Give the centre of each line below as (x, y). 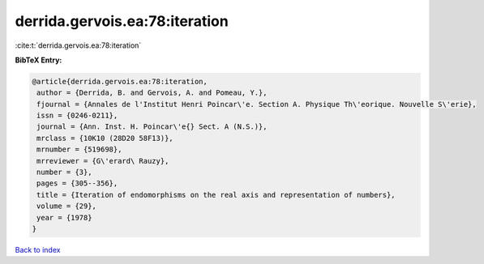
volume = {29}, (67, 206)
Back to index (38, 249)
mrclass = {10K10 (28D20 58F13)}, (105, 138)
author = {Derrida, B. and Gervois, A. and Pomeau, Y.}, (152, 93)
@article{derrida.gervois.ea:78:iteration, (120, 81)
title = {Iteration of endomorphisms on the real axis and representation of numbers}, (216, 195)
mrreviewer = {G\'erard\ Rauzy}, (103, 161)
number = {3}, (64, 172)
